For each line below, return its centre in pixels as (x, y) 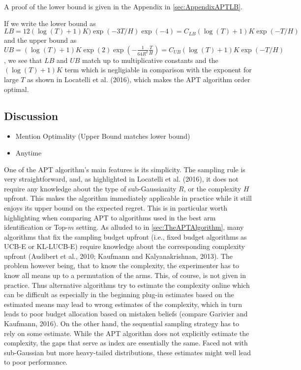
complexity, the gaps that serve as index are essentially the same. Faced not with (126, 343)
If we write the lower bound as (50, 23)
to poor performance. (36, 362)
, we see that (23, 60)
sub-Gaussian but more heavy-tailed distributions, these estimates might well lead (128, 352)
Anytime (29, 152)
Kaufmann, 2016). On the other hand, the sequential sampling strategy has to (121, 324)
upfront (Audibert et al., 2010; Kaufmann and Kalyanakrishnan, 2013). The (119, 256)
